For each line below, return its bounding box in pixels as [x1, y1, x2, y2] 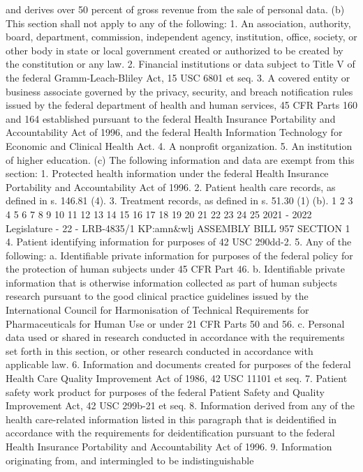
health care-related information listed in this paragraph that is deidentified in [6, 411, 337, 426]
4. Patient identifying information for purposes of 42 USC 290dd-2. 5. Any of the [6, 234, 352, 249]
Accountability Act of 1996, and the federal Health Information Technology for [6, 125, 343, 139]
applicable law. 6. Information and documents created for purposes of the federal [6, 357, 351, 372]
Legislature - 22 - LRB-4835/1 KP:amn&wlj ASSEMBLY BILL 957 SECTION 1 [6, 220, 350, 235]
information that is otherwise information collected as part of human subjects [6, 275, 338, 289]
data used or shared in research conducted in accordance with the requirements [6, 330, 345, 344]
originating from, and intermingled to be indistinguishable [6, 452, 254, 467]
